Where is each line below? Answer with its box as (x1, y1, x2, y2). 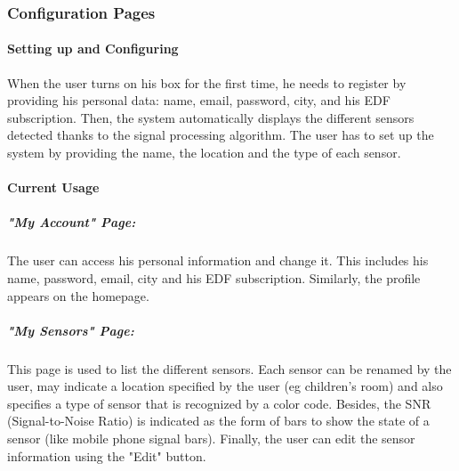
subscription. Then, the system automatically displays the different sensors (7, 108, 415, 126)
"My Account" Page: (7, 213, 136, 231)
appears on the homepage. (7, 286, 149, 305)
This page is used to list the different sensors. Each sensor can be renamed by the (7, 359, 452, 378)
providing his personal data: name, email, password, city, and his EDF (7, 91, 391, 110)
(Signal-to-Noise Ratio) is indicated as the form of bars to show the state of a (7, 411, 430, 430)
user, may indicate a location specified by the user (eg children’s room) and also (7, 377, 443, 395)
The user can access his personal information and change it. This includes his (7, 251, 429, 270)
